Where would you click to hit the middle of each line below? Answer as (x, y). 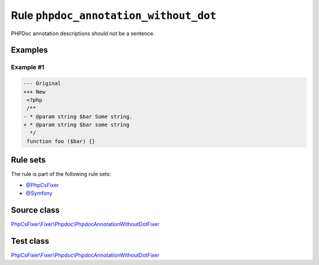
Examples (30, 50)
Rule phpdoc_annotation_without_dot (114, 15)
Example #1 (27, 67)
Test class (30, 241)
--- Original (42, 84)
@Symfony (39, 193)
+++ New (34, 92)
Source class (35, 210)
